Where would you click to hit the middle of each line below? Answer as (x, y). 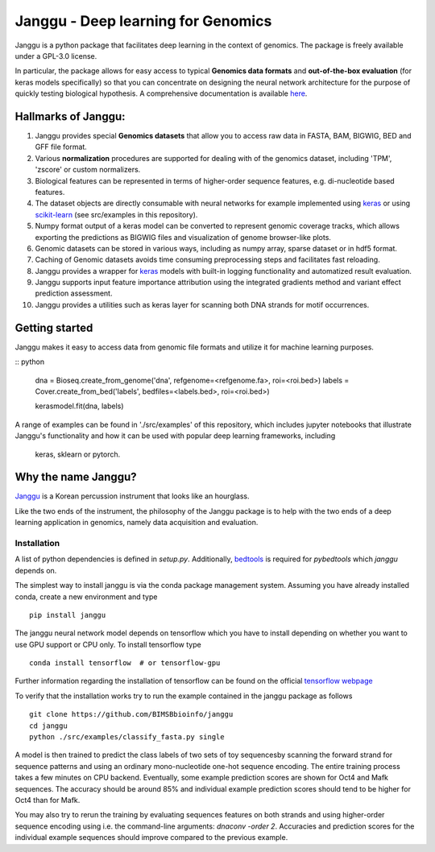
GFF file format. (61, 147)
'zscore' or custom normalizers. (88, 170)
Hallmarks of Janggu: (70, 116)
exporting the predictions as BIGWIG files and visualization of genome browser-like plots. (183, 237)
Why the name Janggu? (76, 477)
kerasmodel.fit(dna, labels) (79, 406)
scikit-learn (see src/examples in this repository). (116, 214)
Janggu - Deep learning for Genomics (143, 21)
